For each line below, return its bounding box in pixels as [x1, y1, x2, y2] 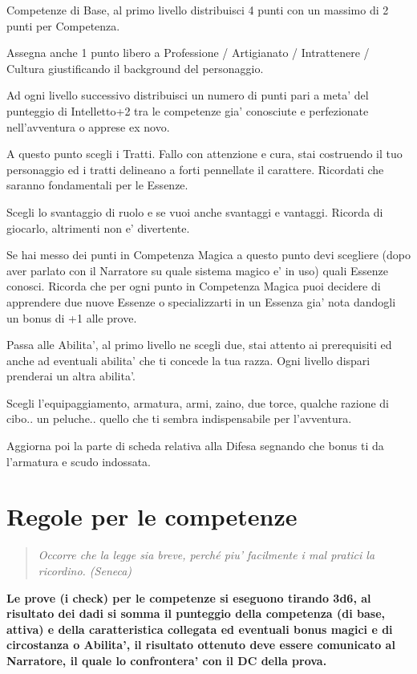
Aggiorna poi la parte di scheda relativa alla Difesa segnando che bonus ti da [6, 437, 384, 454]
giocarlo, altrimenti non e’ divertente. [6, 219, 190, 236]
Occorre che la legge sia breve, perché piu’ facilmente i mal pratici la [38, 546, 375, 563]
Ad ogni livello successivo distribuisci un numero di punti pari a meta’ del [6, 87, 369, 104]
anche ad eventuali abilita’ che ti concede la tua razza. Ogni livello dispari [6, 351, 370, 368]
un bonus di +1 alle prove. [6, 309, 137, 326]
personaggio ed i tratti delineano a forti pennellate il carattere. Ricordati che [6, 160, 384, 177]
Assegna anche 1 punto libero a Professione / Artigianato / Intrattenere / [6, 44, 370, 61]
